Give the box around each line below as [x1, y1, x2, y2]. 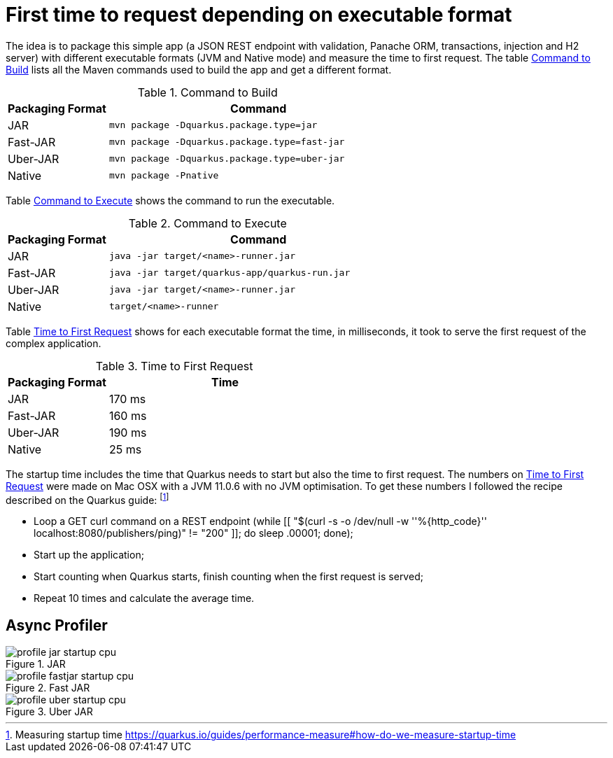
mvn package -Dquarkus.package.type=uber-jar [108, 153, 345, 164]
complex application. [6, 337, 101, 349]
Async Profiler [6, 616, 108, 634]
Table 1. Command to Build [137, 85, 278, 99]
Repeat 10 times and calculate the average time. [34, 592, 255, 605]
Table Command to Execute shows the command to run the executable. [6, 194, 335, 206]
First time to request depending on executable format [6, 3, 512, 27]
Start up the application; [34, 549, 144, 561]
